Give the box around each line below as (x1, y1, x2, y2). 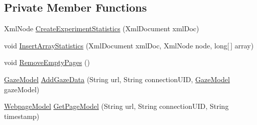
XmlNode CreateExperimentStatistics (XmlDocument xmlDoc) (4, 23, 199, 34)
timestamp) (4, 110, 40, 121)
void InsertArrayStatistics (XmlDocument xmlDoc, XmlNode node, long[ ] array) (4, 40, 254, 50)
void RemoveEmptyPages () (4, 57, 90, 68)
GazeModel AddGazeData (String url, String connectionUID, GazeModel (4, 74, 230, 84)
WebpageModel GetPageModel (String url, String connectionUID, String (4, 101, 229, 111)
